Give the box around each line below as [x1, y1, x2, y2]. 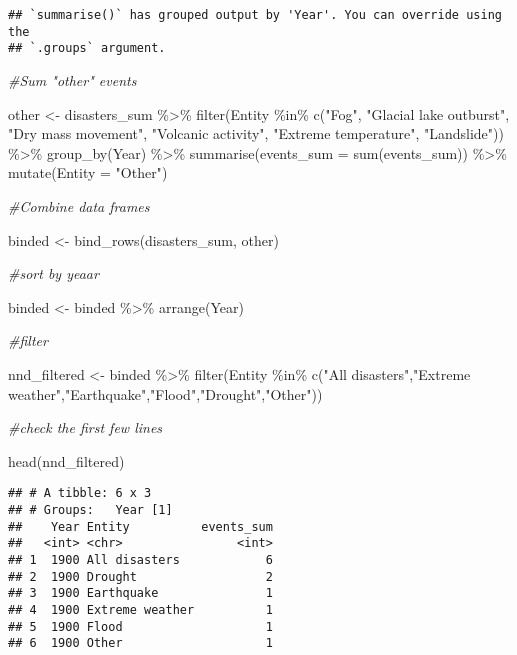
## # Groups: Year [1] [8, 502, 173, 517]
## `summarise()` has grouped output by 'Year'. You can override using [8, 8, 502, 22]
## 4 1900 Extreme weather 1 [8, 602, 273, 617]
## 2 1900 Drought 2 [8, 569, 273, 584]
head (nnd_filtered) [8, 450, 125, 471]
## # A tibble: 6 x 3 [8, 486, 152, 501]
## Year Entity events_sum [8, 519, 273, 534]
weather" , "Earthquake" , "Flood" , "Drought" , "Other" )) [8, 383, 323, 404]
